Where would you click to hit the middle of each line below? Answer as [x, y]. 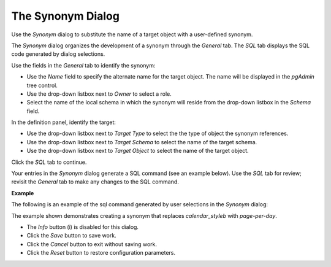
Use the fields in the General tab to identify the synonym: [83, 65]
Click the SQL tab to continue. [49, 162]
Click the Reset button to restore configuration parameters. [101, 253]
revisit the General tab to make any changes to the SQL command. [95, 182]
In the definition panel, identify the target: [64, 122]
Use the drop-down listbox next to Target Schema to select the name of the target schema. [142, 142]
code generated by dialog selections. [58, 54]
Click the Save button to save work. [71, 236]
